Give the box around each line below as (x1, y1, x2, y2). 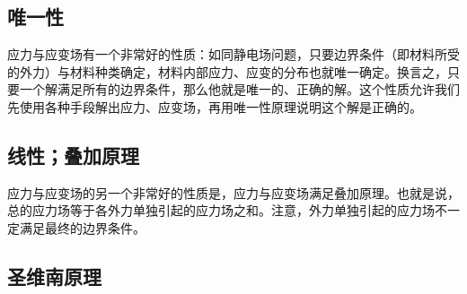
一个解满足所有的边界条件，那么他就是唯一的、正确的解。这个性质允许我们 (19, 80, 460, 99)
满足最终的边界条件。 (19, 218, 145, 237)
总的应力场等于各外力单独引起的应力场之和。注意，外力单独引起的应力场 (7, 201, 435, 220)
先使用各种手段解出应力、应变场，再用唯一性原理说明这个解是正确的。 (7, 97, 422, 116)
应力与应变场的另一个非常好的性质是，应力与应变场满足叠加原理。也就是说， (7, 183, 460, 202)
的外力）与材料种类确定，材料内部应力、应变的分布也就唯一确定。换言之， (7, 62, 447, 81)
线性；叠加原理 (7, 141, 139, 169)
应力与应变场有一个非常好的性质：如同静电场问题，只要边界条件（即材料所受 (7, 45, 460, 64)
